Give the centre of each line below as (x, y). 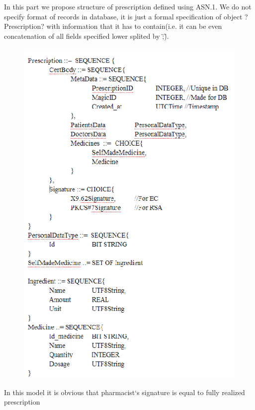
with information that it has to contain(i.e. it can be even (134, 26)
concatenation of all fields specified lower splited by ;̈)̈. (86, 36)
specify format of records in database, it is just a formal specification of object (123, 16)
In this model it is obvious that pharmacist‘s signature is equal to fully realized (125, 392)
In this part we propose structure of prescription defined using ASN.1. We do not (128, 7)
